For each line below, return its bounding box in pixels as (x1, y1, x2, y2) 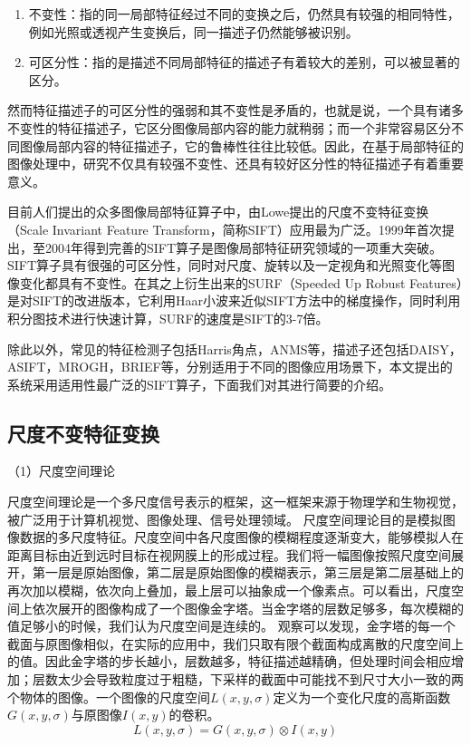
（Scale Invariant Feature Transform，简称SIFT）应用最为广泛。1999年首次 (7, 219, 442, 238)
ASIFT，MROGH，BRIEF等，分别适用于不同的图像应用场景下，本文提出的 (7, 357, 453, 376)
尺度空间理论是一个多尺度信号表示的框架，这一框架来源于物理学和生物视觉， (7, 492, 464, 511)
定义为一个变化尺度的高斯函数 (273, 687, 451, 706)
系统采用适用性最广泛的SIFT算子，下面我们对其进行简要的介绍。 (7, 374, 392, 393)
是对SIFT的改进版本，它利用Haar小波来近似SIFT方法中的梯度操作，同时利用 (7, 291, 461, 310)
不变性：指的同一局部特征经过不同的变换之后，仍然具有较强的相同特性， (28, 5, 460, 23)
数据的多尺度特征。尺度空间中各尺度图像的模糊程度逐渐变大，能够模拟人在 (19, 527, 464, 547)
